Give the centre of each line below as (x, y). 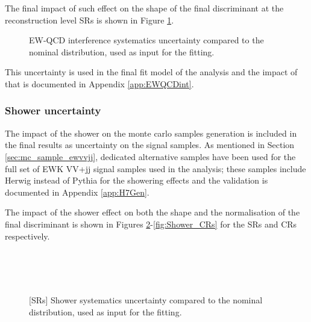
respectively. (27, 236)
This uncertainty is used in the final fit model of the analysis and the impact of (151, 72)
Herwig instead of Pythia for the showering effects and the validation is (137, 180)
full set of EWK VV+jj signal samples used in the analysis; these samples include (155, 168)
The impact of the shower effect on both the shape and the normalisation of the (152, 212)
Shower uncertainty (53, 110)
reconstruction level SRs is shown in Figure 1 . (90, 20)
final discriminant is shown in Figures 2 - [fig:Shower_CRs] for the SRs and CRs (151, 224)
